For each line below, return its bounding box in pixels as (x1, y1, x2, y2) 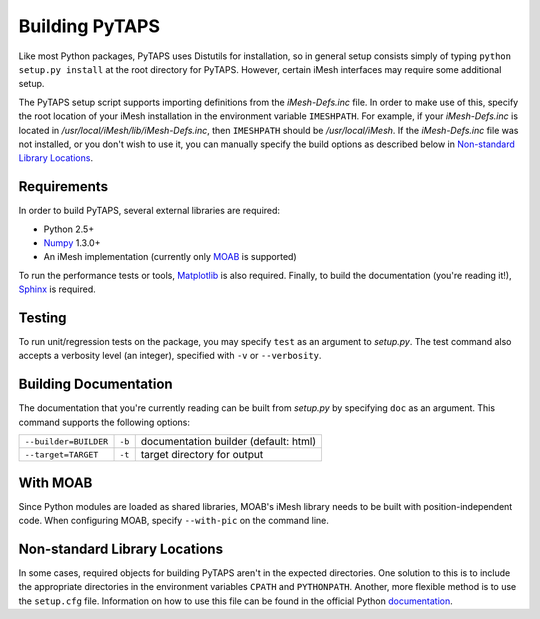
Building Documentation (18, 376, 174, 393)
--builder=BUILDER (24, 436, 109, 447)
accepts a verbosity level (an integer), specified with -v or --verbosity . (18, 350, 322, 362)
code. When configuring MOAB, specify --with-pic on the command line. (18, 515, 330, 527)
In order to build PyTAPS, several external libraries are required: (18, 205, 280, 217)
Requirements (18, 178, 109, 195)
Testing (18, 309, 67, 326)
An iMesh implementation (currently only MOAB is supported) (43, 251, 297, 263)
